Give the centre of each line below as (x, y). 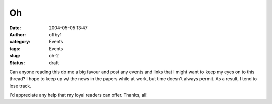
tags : (15, 49)
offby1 (56, 34)
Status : (17, 63)
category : (20, 42)
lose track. (20, 86)
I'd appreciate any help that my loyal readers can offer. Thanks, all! (79, 95)
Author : (18, 34)
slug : (15, 56)
